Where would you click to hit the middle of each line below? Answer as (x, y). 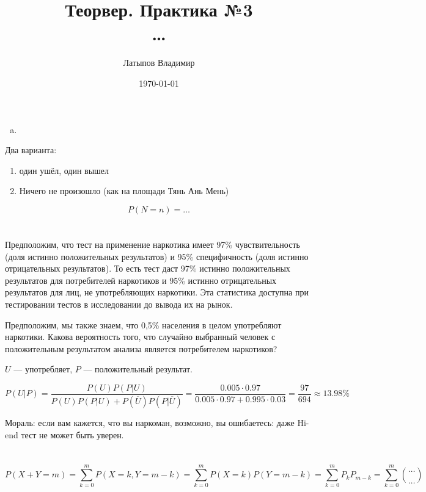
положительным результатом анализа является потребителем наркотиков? (141, 348)
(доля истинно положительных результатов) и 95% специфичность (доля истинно (157, 256)
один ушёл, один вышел (64, 170)
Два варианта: (31, 150)
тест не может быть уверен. (72, 434)
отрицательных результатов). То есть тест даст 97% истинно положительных (148, 268)
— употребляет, (43, 369)
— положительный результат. (138, 369)
